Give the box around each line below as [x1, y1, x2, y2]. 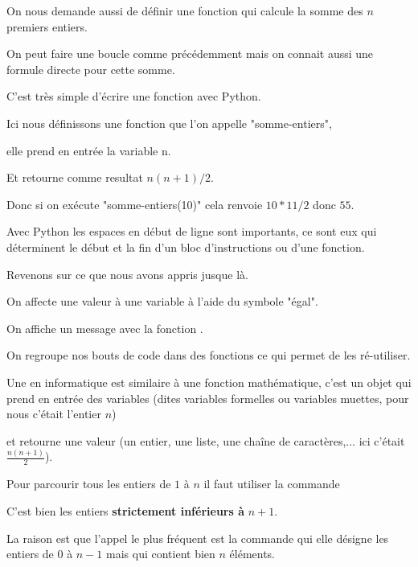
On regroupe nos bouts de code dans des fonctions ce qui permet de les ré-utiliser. [6, 347, 411, 364]
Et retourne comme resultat [6, 169, 143, 186]
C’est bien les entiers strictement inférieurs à [6, 503, 245, 520]
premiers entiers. [6, 18, 88, 35]
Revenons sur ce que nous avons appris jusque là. [6, 265, 248, 282]
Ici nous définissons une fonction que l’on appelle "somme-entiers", [6, 114, 332, 131]
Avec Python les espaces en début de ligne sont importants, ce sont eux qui [6, 223, 377, 240]
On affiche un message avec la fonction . [6, 319, 203, 336]
